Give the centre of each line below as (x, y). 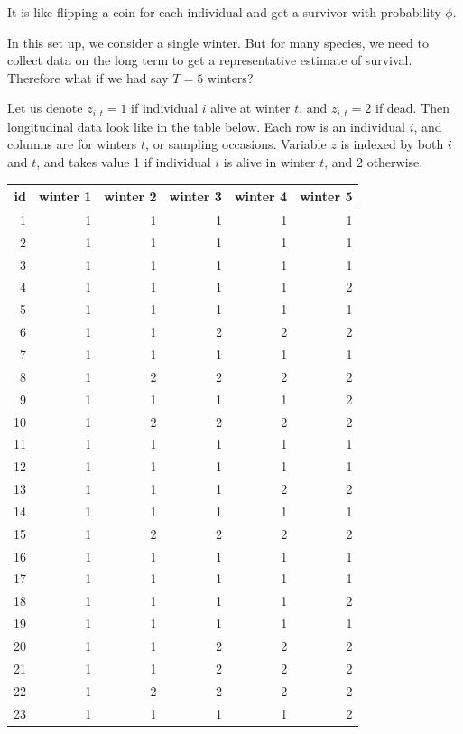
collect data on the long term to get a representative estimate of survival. (210, 60)
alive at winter (250, 108)
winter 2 (130, 196)
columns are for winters (72, 144)
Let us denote (45, 108)
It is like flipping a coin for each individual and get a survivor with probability (224, 12)
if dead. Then (412, 108)
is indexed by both (392, 144)
